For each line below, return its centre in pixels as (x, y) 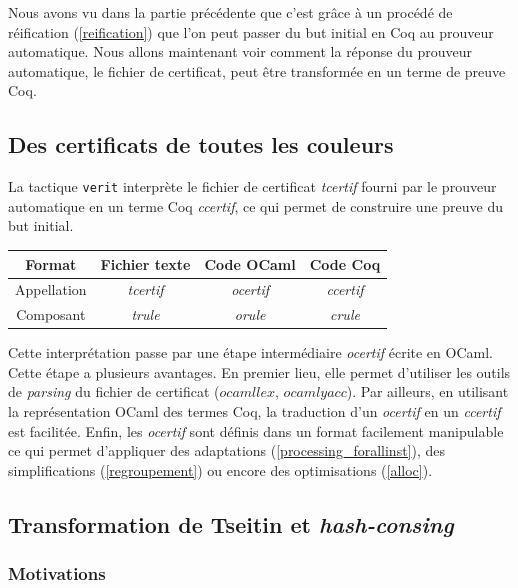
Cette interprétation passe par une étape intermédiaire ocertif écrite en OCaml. (250, 352)
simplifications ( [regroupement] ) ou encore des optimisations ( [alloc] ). (220, 469)
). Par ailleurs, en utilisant (427, 391)
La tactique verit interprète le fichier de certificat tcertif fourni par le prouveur (252, 186)
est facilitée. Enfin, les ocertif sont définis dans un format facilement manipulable (256, 430)
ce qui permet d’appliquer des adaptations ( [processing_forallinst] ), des (227, 450)
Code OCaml (250, 263)
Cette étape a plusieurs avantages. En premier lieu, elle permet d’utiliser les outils (259, 371)
